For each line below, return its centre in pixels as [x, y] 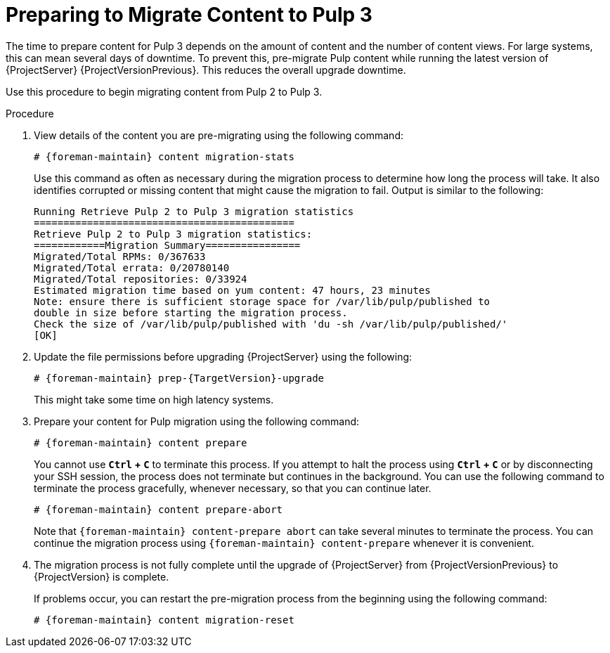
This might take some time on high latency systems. [154, 399]
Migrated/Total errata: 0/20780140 [132, 267]
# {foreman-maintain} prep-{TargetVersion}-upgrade [179, 378]
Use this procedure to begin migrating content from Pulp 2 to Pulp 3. [164, 91]
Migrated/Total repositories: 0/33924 [141, 279]
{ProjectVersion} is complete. [102, 576]
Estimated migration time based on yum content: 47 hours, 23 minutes [232, 290]
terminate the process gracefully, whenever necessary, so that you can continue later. [233, 488]
